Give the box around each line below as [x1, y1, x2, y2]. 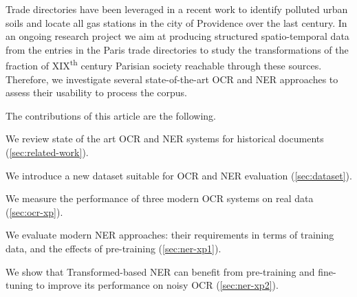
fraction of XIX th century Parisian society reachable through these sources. [6, 56, 322, 73]
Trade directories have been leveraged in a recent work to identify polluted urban [6, 2, 348, 16]
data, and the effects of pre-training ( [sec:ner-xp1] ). [6, 241, 221, 255]
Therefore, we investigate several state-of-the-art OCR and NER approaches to [6, 71, 338, 86]
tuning [6, 278, 33, 292]
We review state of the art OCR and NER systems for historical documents [6, 131, 324, 146]
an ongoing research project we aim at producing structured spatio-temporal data [6, 29, 349, 43]
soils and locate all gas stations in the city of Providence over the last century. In [6, 15, 347, 30]
